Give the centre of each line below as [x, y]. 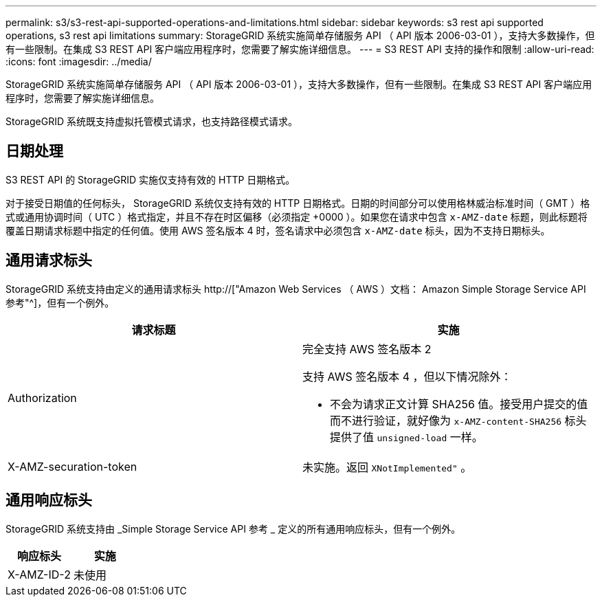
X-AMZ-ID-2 [39, 574]
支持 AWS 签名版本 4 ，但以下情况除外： [407, 376]
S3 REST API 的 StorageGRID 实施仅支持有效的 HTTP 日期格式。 [150, 179]
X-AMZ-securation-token [73, 466]
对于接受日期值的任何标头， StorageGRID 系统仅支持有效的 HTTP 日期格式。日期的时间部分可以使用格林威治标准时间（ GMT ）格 [298, 203]
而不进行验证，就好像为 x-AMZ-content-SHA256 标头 [458, 420]
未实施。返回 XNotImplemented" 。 [387, 467]
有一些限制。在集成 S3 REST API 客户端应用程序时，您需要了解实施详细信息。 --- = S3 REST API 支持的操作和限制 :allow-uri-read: [300, 49]
